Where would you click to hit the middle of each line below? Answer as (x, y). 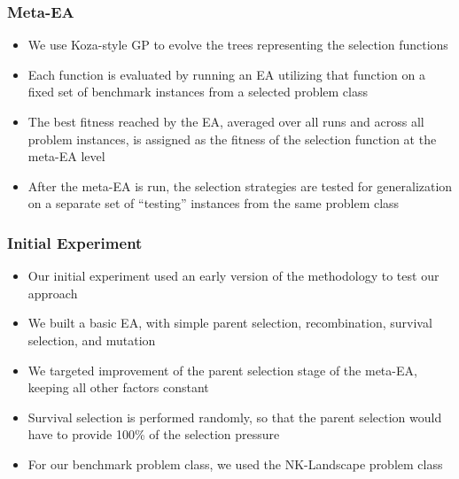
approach (53, 293)
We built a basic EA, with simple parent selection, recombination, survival (230, 323)
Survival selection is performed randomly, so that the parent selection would (235, 417)
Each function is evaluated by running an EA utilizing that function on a (226, 74)
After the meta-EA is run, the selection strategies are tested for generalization (240, 185)
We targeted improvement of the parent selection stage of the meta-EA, (222, 370)
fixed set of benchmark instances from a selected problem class (198, 92)
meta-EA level (66, 156)
